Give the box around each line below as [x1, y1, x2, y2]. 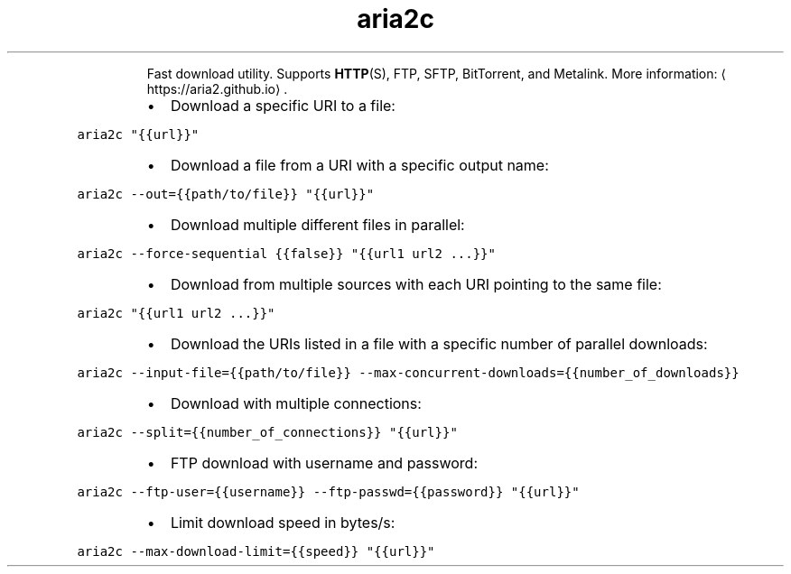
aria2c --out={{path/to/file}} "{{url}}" [77, 186, 375, 201]
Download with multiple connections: [170, 393, 422, 412]
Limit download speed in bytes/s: [170, 513, 395, 532]
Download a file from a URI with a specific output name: [170, 155, 549, 174]
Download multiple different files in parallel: [170, 215, 465, 234]
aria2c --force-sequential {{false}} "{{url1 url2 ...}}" [77, 245, 496, 261]
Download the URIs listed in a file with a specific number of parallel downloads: [170, 334, 708, 353]
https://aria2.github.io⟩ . [146, 80, 288, 97]
